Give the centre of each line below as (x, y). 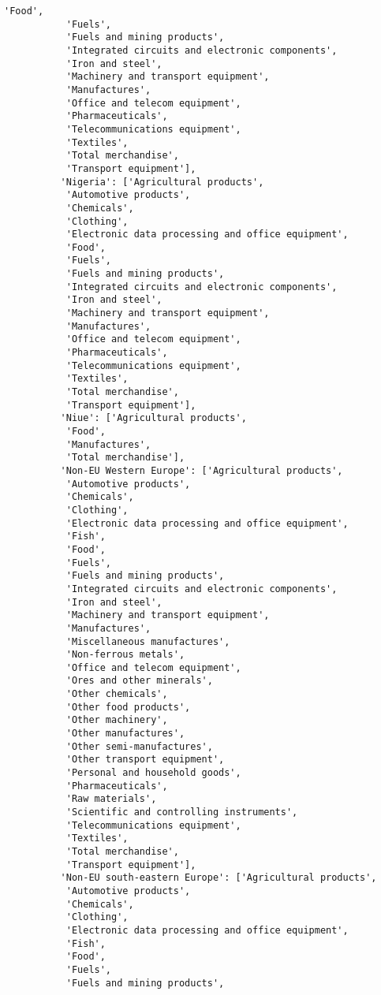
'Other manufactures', (125, 734)
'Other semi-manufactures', (139, 746)
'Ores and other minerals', (139, 681)
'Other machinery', (117, 720)
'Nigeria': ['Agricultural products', (162, 182)
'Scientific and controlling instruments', (182, 812)
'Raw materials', (111, 799)
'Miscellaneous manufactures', (148, 641)
